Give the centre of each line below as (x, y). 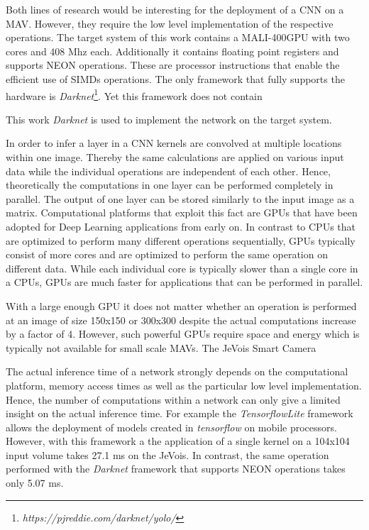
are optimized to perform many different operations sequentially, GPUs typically (181, 240)
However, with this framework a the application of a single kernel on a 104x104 (178, 441)
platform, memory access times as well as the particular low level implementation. (184, 385)
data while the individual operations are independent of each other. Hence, (168, 171)
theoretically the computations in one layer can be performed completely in (170, 185)
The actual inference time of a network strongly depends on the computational (177, 371)
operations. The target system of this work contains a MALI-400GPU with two (178, 37)
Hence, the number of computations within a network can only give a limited (173, 399)
